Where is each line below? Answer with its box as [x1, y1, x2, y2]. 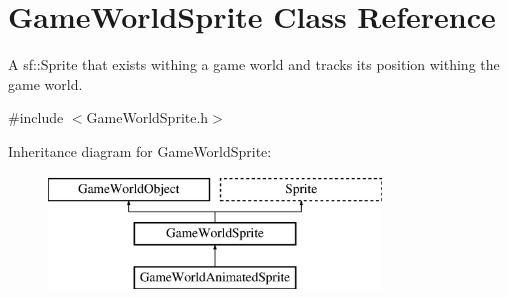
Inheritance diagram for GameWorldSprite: [8, 140, 272, 161]
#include [8, 107, 64, 128]
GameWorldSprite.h [86, 107, 209, 128]
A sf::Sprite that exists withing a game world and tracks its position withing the [8, 54, 500, 75]
